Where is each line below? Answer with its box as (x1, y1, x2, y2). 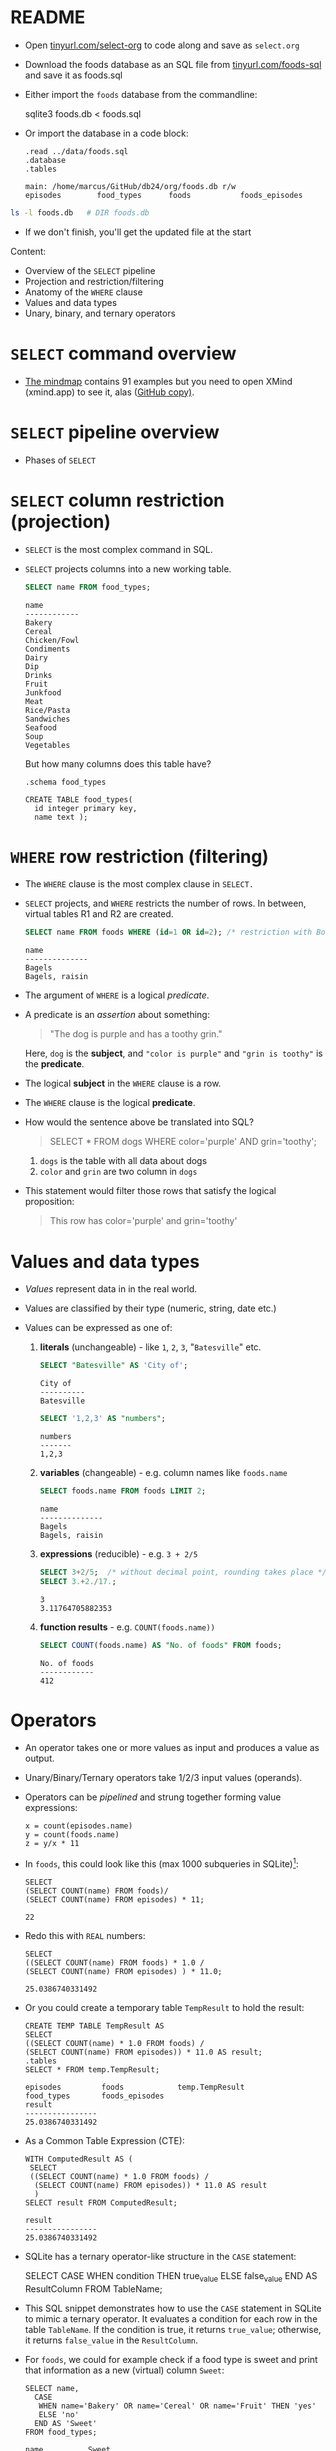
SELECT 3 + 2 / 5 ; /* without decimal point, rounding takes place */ (39, 1567, 327, 1577)
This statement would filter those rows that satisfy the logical (24, 1185, 277, 1197)
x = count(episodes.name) (24, 1821, 133, 1831)
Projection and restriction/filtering (24, 275, 165, 287)
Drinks (24, 670, 53, 680)
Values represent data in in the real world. (24, 1283, 198, 1295)
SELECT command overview (10, 342, 237, 365)
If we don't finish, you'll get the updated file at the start (24, 226, 252, 238)
